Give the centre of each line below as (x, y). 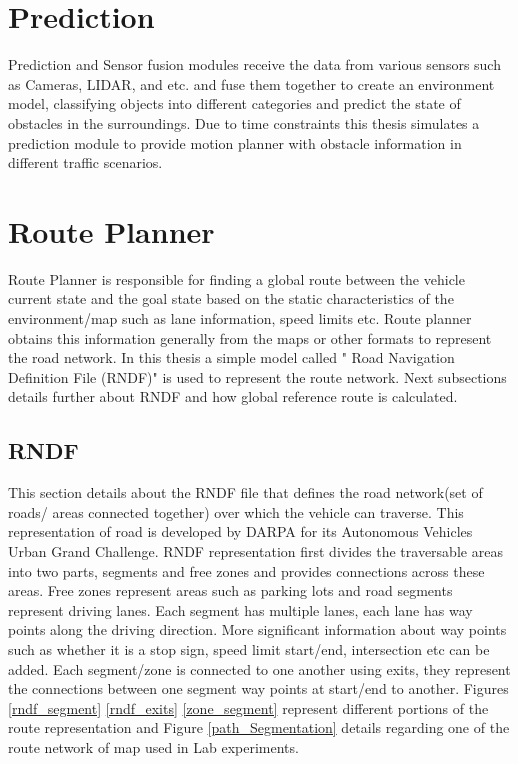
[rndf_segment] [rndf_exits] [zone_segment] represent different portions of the (248, 707)
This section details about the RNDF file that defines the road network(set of (245, 492)
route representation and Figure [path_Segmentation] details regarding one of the (259, 727)
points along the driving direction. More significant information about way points (257, 629)
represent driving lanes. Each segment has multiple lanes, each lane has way (240, 609)
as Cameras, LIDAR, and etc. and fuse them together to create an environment (251, 83)
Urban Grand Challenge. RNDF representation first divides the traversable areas (255, 550)
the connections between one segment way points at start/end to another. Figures (258, 688)
